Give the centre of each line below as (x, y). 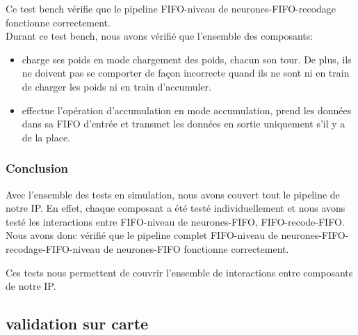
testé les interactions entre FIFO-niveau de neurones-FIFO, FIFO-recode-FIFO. (175, 221)
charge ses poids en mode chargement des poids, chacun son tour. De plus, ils (187, 59)
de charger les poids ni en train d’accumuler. (116, 86)
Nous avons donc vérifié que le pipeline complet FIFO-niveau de (142, 235)
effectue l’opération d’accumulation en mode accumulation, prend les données (187, 110)
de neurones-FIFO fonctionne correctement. (196, 248)
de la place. (46, 137)
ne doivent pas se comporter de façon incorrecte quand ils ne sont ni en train (186, 73)
